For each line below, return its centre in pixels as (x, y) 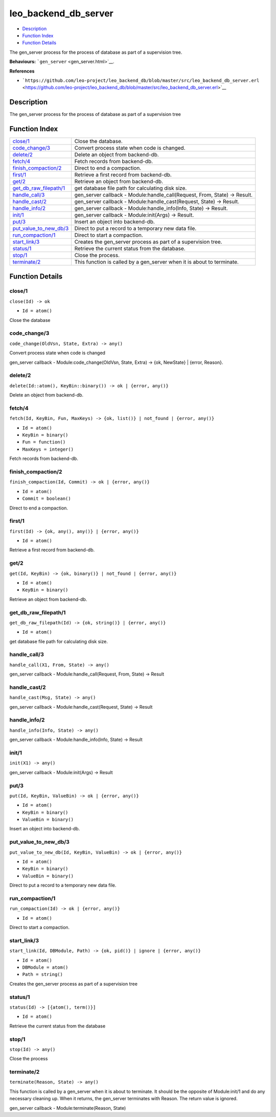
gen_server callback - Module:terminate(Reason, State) (68, 1108)
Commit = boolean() (47, 499)
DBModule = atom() (45, 968)
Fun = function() (44, 442)
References (22, 71)
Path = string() (43, 974)
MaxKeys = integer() (48, 449)
